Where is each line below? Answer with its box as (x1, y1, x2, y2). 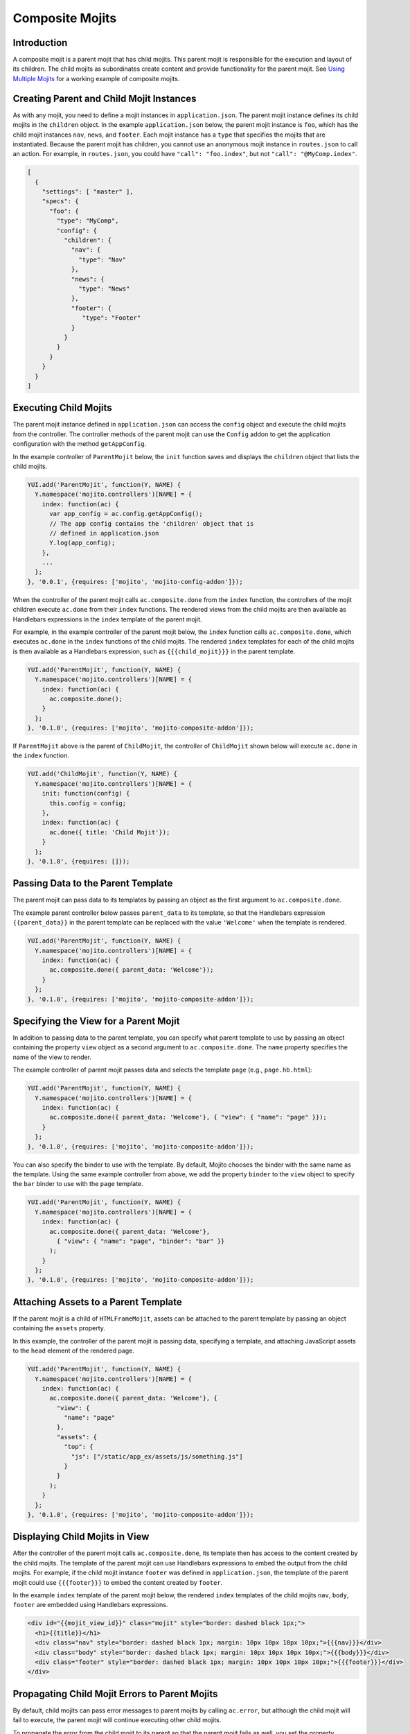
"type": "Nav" (78, 255, 127, 264)
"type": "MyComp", (56, 217, 119, 225)
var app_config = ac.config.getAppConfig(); (49, 510, 204, 518)
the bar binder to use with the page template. (12, 1180, 143, 1188)
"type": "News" (78, 284, 130, 293)
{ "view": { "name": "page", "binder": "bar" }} (56, 1237, 225, 1245)
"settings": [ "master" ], (42, 188, 134, 196)
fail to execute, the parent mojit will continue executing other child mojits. (12, 1716, 222, 1724)
